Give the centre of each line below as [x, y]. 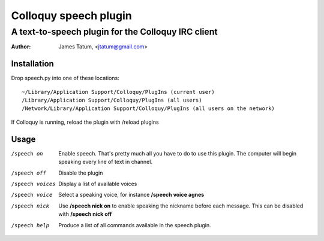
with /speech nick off [85, 214]
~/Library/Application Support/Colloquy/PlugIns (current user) [118, 92]
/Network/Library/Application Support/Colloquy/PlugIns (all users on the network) [148, 109]
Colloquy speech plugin [71, 16]
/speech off [28, 173]
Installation [32, 64]
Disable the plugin [81, 173]
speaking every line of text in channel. [106, 162]
